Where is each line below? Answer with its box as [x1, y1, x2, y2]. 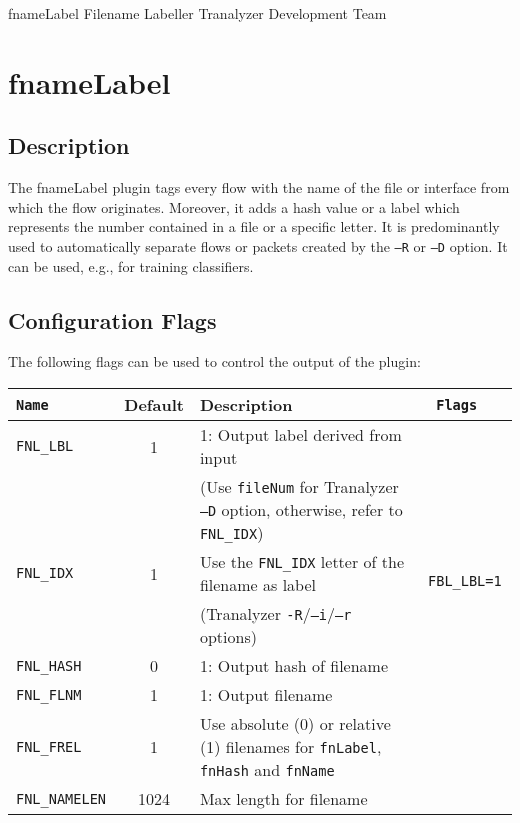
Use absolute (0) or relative [199, 712, 391, 735]
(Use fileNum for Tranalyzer [199, 475, 399, 498]
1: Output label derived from [199, 423, 402, 446]
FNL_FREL [16, 738, 82, 755]
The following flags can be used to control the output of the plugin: [8, 351, 421, 372]
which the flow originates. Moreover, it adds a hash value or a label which [8, 196, 460, 217]
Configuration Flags [8, 304, 217, 335]
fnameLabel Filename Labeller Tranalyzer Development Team [8, 3, 387, 23]
